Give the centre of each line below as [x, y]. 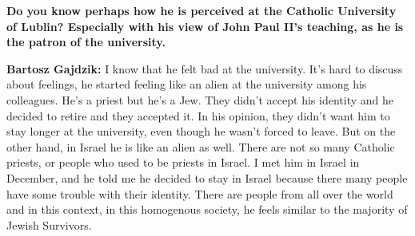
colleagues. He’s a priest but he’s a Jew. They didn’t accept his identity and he [200, 99]
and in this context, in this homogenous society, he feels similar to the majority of [207, 209]
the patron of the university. [86, 42]
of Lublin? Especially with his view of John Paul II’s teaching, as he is [205, 26]
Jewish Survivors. [49, 224]
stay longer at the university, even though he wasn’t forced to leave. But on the [201, 131]
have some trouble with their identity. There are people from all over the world [200, 193]
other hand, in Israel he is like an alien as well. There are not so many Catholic [201, 146]
